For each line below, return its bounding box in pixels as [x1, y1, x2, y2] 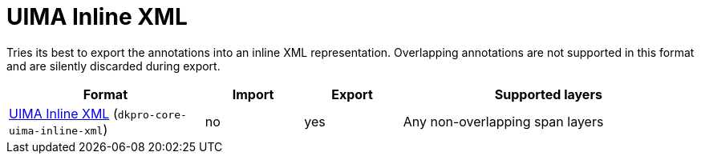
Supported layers [494, 86, 602, 102]
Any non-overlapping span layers [403, 113, 604, 130]
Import [232, 86, 274, 102]
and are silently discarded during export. [6, 58, 221, 73]
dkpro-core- [117, 108, 187, 121]
